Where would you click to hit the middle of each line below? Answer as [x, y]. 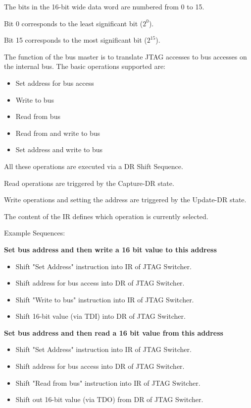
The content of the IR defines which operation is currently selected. [106, 216]
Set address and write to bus [59, 149]
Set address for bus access [55, 83]
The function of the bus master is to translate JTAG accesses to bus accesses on [125, 56]
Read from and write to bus [58, 133]
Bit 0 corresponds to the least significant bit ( [74, 23]
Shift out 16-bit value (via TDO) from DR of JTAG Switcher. [109, 399]
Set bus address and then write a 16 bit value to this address [110, 249]
